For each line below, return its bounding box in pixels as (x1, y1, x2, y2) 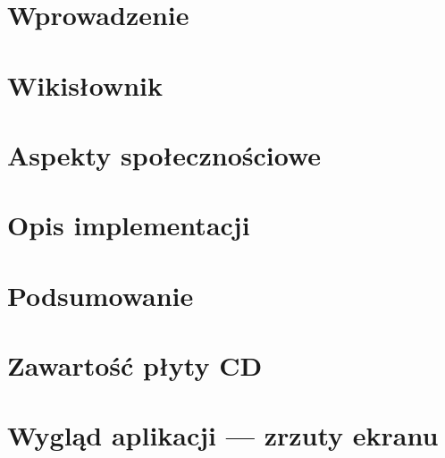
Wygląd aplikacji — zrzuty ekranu (7, 417, 439, 454)
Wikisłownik (7, 66, 163, 103)
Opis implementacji (7, 207, 250, 243)
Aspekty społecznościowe (7, 136, 322, 173)
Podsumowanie (7, 276, 194, 313)
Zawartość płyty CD (7, 347, 263, 384)
